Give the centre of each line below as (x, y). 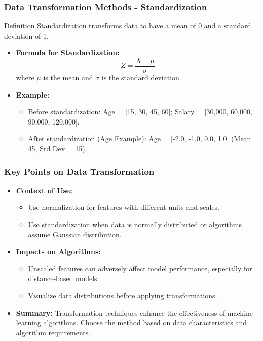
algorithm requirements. (53, 332)
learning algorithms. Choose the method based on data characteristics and (131, 322)
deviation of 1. (26, 35)
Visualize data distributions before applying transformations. (123, 295)
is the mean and (68, 77)
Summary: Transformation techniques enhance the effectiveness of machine (135, 312)
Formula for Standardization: (68, 53)
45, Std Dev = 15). (58, 149)
